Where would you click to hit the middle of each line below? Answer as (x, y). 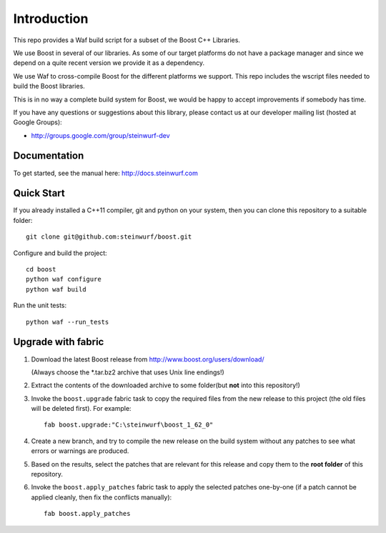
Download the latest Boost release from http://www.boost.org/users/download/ (148, 359)
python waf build (56, 289)
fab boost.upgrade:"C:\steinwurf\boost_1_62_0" (129, 425)
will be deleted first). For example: (81, 409)
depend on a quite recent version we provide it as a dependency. (109, 63)
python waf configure (64, 279)
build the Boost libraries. (49, 86)
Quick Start (39, 193)
